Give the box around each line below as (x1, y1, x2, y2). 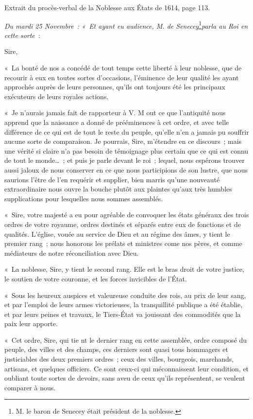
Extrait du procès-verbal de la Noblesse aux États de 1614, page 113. (4, 2, 210, 12)
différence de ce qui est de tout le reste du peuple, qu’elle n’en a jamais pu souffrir (4, 126, 249, 137)
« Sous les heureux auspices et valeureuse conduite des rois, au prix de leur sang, (4, 290, 246, 300)
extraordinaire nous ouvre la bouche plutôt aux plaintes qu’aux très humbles (4, 184, 232, 194)
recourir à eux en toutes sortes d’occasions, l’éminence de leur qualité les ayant (4, 72, 239, 82)
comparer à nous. (4, 382, 56, 392)
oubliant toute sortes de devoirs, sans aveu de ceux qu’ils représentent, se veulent (4, 373, 245, 383)
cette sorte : (4, 30, 40, 40)
